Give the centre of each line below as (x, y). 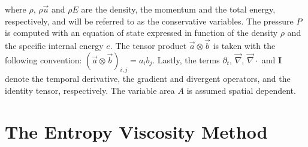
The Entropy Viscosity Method (136, 131)
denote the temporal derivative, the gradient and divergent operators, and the (148, 79)
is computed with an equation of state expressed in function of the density (141, 33)
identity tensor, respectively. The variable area (90, 90)
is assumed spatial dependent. (241, 90)
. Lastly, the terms (186, 59)
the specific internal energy (54, 45)
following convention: (43, 59)
